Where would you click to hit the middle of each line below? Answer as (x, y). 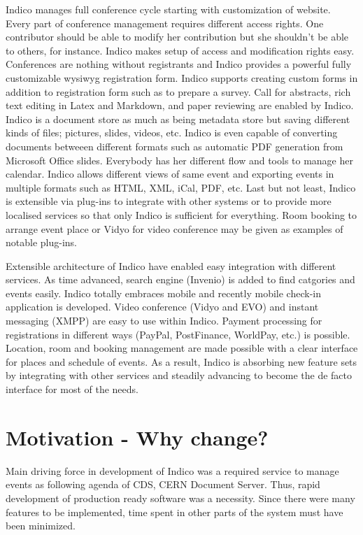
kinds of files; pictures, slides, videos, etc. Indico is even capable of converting (172, 133)
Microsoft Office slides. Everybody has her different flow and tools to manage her (179, 160)
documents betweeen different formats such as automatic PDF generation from (175, 146)
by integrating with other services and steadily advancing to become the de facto (179, 375)
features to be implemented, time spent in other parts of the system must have (175, 512)
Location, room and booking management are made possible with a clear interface (182, 348)
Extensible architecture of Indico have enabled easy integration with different (171, 265)
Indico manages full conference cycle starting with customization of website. (168, 9)
